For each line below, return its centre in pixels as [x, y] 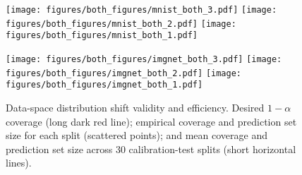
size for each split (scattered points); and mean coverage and [137, 135]
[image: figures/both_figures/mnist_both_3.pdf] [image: [141, 10]
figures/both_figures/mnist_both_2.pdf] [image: [121, 24]
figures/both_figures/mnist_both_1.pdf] [102, 36]
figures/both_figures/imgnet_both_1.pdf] [104, 85]
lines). [19, 163]
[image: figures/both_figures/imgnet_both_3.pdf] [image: [144, 59]
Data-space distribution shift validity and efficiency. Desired [135, 107]
